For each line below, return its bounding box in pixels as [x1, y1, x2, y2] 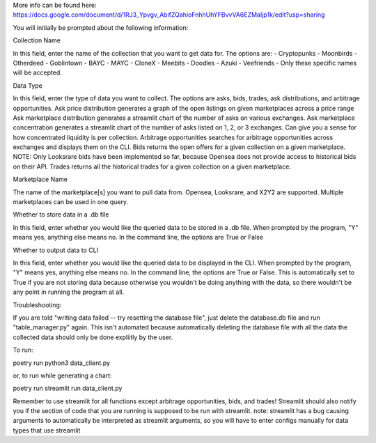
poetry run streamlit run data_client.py [13, 384, 123, 393]
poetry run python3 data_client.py [13, 359, 111, 367]
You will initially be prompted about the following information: [13, 23, 189, 31]
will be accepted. [13, 68, 63, 77]
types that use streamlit [13, 426, 81, 435]
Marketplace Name [13, 175, 68, 184]
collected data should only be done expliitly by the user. [13, 333, 173, 341]
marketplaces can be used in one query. [13, 198, 129, 206]
